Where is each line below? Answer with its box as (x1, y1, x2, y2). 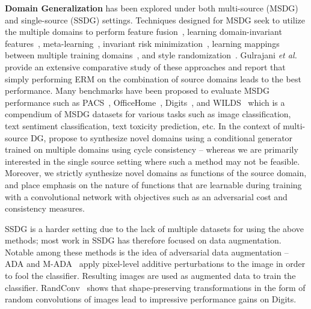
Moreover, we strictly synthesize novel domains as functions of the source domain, (5, 167, 307, 179)
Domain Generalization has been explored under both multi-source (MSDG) (5, 2, 298, 14)
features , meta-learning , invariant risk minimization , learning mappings (5, 37, 280, 49)
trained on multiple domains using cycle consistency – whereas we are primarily (5, 143, 298, 156)
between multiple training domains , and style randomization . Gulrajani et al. (5, 49, 297, 61)
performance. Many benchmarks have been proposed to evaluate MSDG (5, 84, 270, 97)
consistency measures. (5, 202, 85, 215)
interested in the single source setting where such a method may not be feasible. (5, 154, 300, 167)
